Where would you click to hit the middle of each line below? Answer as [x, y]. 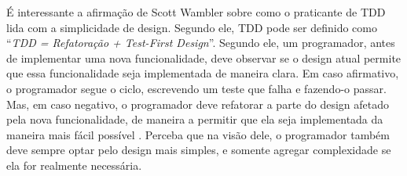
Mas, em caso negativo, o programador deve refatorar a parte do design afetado [198, 104]
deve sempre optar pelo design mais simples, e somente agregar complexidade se [199, 150]
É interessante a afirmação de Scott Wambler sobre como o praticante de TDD [196, 12]
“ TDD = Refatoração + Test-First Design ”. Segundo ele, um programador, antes [201, 43]
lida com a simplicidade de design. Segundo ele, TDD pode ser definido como [192, 27]
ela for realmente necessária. [74, 165]
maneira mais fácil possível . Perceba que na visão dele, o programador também [198, 134]
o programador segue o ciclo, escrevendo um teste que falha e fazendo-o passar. [196, 88]
